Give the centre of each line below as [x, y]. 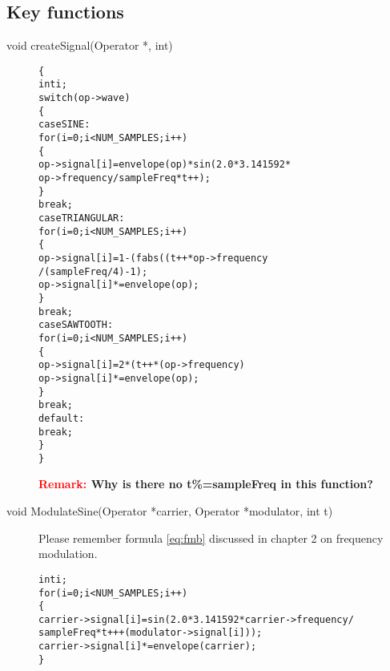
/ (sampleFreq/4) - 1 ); [93, 271]
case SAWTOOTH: [76, 325]
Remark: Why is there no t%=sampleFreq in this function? [206, 484]
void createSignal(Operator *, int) [90, 45]
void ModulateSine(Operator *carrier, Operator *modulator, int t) [170, 511]
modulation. [68, 554]
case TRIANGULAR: [82, 218]
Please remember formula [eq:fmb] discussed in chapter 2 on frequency [211, 538]
